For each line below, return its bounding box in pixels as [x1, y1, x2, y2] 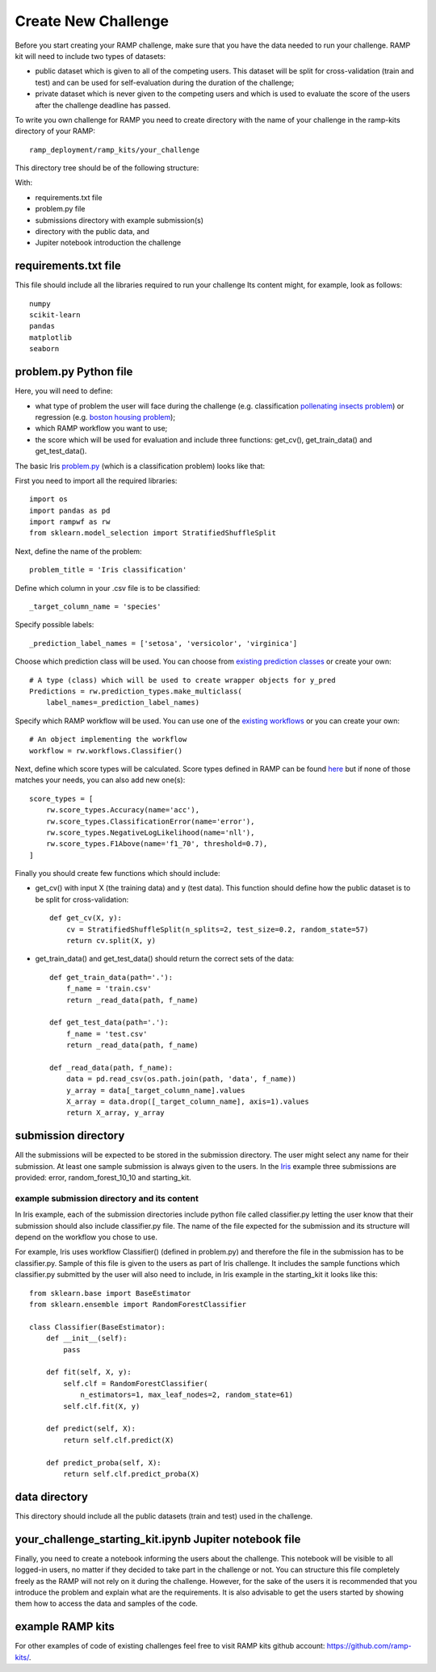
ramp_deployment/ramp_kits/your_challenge [29, 145, 200, 154]
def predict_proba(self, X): [45, 1458, 161, 1467]
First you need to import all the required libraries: [15, 476, 178, 485]
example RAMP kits [15, 1620, 115, 1634]
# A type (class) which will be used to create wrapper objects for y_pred [29, 675, 336, 685]
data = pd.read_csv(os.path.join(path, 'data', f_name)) [65, 1075, 296, 1083]
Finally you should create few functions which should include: [15, 869, 221, 878]
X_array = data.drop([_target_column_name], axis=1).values [65, 1097, 310, 1106]
